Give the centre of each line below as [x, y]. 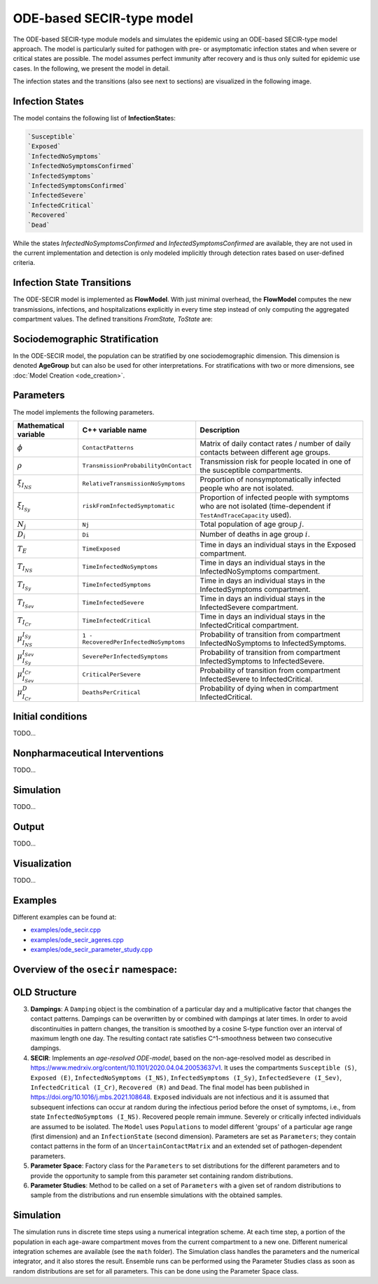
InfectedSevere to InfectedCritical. [256, 679]
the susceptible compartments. [251, 470]
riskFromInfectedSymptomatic [128, 506]
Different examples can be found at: [65, 917]
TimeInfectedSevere [113, 603]
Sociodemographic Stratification [86, 339]
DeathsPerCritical [112, 692]
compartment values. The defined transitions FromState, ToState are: [113, 319]
